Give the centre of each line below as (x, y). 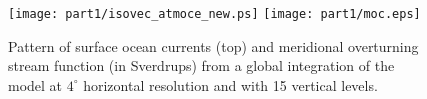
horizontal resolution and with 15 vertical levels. (230, 84)
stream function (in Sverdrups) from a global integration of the (201, 65)
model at (35, 84)
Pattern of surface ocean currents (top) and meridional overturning (213, 45)
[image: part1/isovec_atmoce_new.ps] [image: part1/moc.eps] (214, 14)
